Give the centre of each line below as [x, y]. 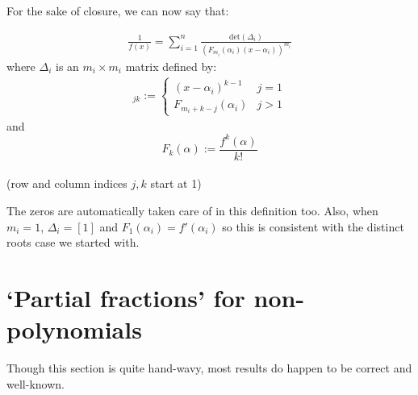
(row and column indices [67, 183]
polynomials [74, 329]
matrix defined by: [171, 66]
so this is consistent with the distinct [313, 226]
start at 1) [176, 183]
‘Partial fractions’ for [126, 297]
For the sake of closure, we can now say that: [118, 10]
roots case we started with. [73, 242]
